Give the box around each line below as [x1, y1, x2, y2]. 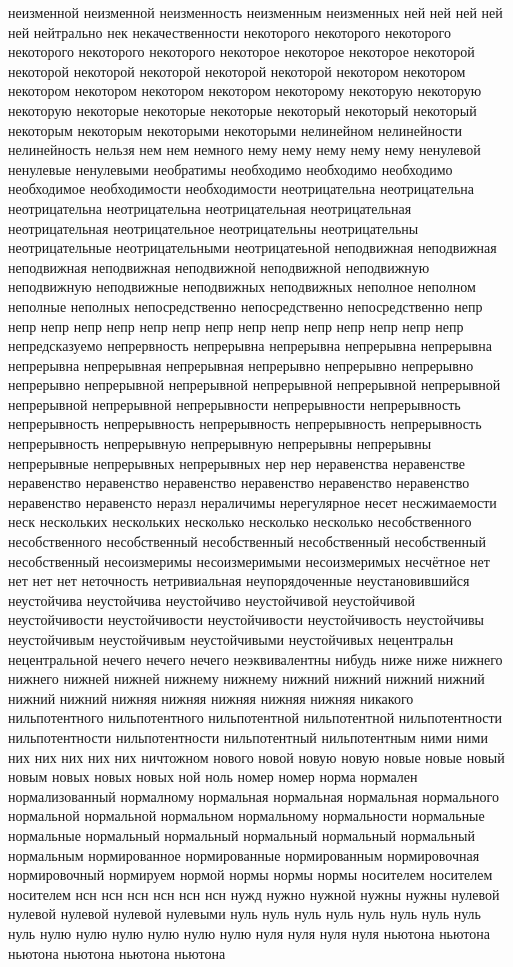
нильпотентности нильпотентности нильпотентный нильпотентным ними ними [8, 726, 488, 747]
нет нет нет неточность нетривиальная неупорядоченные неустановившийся [8, 570, 470, 591]
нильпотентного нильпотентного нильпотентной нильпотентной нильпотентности [8, 707, 503, 728]
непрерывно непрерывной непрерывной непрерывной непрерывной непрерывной [8, 374, 501, 395]
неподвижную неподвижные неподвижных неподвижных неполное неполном [8, 276, 476, 297]
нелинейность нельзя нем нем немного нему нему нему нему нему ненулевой [8, 139, 481, 160]
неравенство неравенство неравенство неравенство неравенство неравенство [8, 472, 470, 493]
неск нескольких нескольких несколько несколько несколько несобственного [8, 511, 472, 532]
